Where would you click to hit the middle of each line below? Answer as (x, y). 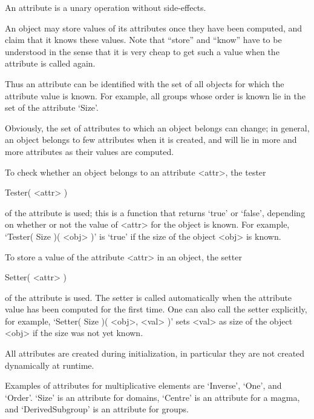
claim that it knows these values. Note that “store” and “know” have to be (143, 40)
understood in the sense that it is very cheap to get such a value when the (142, 51)
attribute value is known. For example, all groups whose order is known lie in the (155, 95)
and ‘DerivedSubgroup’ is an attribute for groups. (97, 409)
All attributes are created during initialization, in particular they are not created (155, 353)
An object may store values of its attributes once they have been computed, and (154, 28)
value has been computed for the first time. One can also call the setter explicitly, (156, 309)
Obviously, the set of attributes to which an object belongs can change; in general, (157, 127)
